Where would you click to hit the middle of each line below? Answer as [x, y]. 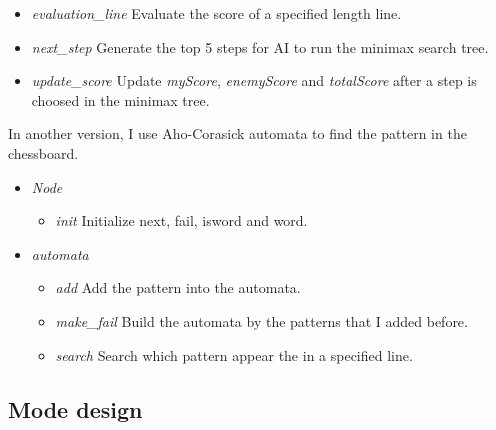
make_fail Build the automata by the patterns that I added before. [261, 320]
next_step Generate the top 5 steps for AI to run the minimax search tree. [260, 46]
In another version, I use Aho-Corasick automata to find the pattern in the [237, 133]
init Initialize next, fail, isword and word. [181, 220]
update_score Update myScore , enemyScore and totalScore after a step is [254, 80]
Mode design [75, 408]
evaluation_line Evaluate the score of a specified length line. [216, 13]
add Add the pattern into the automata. [178, 287]
